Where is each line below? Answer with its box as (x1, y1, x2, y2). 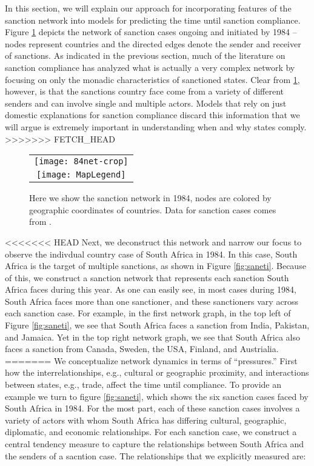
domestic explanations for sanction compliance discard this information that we (5, 108, 300, 121)
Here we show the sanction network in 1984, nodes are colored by (29, 191, 272, 204)
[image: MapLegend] (36, 170, 126, 180)
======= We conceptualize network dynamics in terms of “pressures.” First (5, 354, 298, 367)
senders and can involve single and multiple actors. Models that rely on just (5, 96, 287, 109)
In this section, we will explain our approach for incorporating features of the (5, 2, 292, 14)
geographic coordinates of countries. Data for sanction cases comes (29, 203, 276, 216)
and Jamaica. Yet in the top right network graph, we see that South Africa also (5, 330, 301, 343)
